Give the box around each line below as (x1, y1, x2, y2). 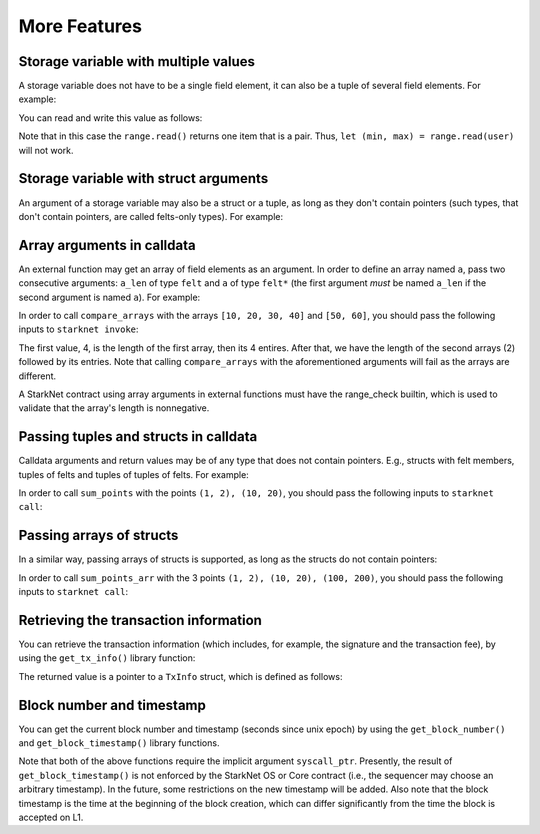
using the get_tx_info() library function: (18, 652, 196, 664)
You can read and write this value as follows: (18, 111, 203, 124)
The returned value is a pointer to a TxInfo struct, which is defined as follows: (18, 670, 343, 682)
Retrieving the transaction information (18, 611, 262, 629)
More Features (18, 15, 142, 37)
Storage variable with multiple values (18, 53, 255, 70)
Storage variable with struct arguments (18, 170, 269, 187)
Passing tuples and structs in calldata (18, 428, 258, 445)
